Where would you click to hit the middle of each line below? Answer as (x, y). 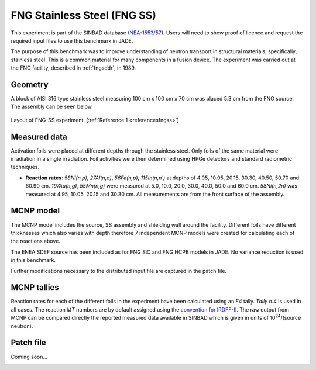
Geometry (30, 84)
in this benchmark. (33, 260)
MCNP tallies (35, 287)
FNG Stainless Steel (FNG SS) (83, 15)
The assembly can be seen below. (52, 107)
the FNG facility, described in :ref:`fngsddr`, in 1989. (73, 68)
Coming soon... (29, 357)
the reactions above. (36, 241)
